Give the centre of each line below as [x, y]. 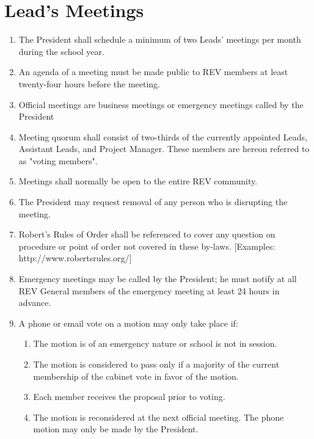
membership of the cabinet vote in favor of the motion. [136, 376]
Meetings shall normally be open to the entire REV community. [138, 181]
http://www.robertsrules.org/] [75, 258]
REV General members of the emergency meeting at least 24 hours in [149, 290]
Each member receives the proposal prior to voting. [129, 397]
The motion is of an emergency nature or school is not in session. [155, 343]
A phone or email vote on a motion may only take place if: [128, 323]
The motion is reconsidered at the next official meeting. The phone [159, 417]
